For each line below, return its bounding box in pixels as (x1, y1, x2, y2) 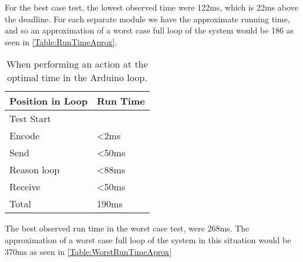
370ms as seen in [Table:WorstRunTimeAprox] (5, 245, 172, 257)
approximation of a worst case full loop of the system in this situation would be (5, 233, 291, 246)
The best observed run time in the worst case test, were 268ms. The (5, 222, 250, 234)
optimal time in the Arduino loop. (7, 70, 147, 85)
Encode (9, 129, 40, 143)
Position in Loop (9, 94, 88, 108)
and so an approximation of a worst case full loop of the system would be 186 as (5, 24, 294, 36)
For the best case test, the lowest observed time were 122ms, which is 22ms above (5, 1, 298, 13)
